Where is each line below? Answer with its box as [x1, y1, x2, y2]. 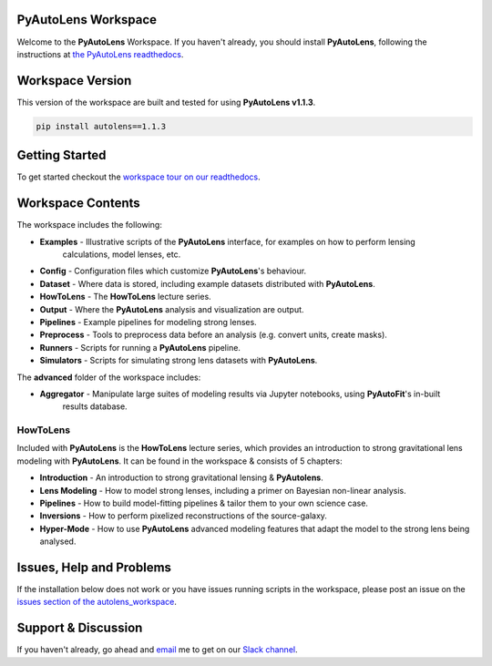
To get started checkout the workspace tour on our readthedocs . [16, 171, 261, 182]
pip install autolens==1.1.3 [36, 121, 167, 131]
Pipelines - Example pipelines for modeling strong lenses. [39, 316, 257, 327]
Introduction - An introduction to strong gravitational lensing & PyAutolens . [39, 472, 323, 483]
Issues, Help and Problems [16, 559, 172, 575]
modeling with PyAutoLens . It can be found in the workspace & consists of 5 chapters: [16, 456, 343, 466]
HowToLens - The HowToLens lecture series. [39, 292, 211, 302]
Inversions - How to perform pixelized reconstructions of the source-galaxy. [39, 510, 328, 521]
